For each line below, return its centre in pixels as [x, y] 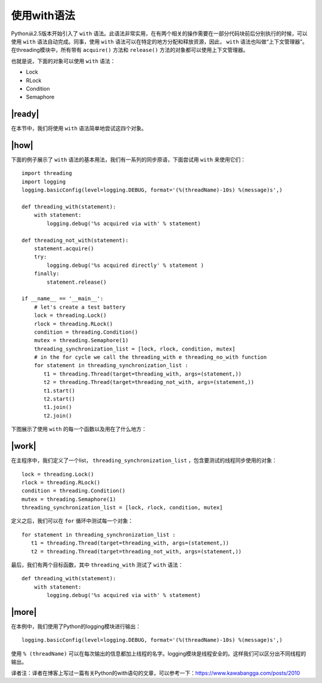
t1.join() [58, 407]
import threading [47, 173]
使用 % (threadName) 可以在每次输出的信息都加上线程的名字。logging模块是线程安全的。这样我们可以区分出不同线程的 [159, 653]
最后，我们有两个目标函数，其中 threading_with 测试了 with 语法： [97, 565]
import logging [44, 181]
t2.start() [60, 399]
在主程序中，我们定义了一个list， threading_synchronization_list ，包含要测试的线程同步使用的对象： [144, 460]
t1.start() [60, 390]
